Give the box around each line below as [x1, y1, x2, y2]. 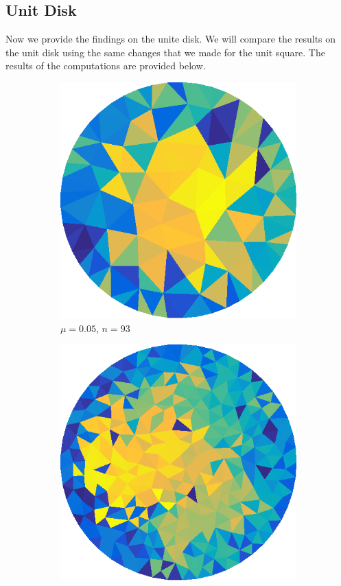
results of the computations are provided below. [5, 58, 206, 73]
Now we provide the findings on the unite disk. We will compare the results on [5, 32, 336, 46]
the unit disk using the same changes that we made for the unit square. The [5, 45, 325, 59]
